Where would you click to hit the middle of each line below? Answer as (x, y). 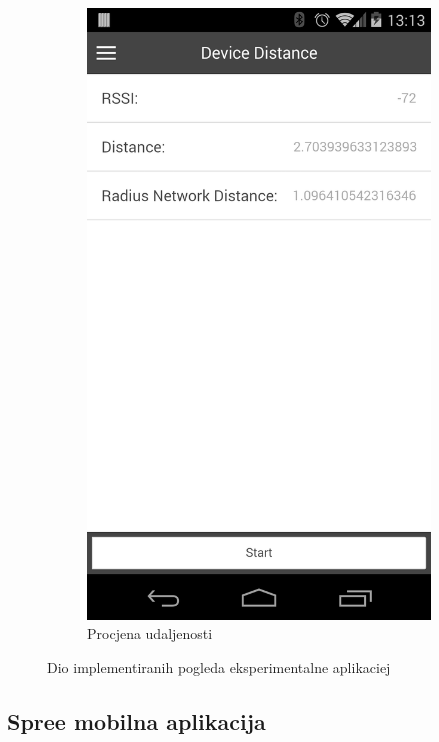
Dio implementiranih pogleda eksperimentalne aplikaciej (219, 666)
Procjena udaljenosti (150, 633)
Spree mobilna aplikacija (136, 720)
